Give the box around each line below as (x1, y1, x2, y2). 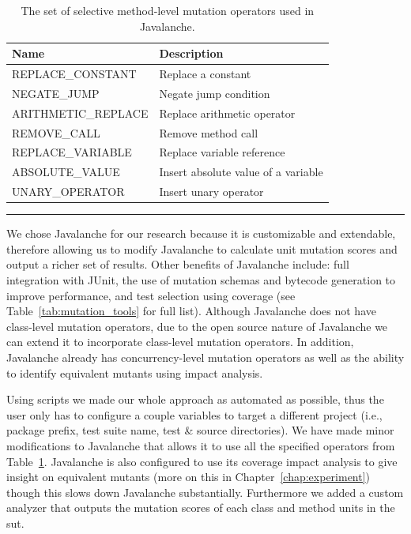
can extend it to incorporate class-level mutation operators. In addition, (6, 333, 354, 350)
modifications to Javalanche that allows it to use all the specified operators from (6, 437, 395, 453)
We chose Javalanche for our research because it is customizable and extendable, (6, 225, 396, 242)
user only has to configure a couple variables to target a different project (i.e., (6, 406, 383, 423)
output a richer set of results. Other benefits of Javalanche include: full (6, 256, 349, 273)
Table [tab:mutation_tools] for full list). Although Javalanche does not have (6, 303, 376, 319)
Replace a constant (159, 66, 251, 82)
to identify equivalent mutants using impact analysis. (6, 364, 263, 381)
